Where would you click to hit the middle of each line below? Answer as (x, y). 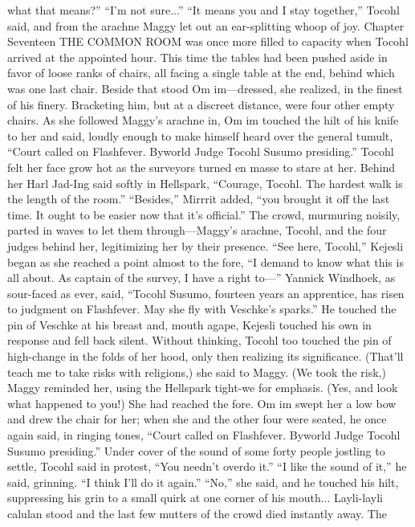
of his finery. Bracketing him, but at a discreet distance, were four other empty (201, 104)
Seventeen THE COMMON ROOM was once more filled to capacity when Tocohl (208, 41)
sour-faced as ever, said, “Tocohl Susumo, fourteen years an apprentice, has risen (206, 293)
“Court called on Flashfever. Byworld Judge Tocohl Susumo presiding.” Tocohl (201, 151)
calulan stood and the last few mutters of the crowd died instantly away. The (197, 513)
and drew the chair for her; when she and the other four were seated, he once (197, 419)
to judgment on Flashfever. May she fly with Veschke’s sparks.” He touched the (202, 309)
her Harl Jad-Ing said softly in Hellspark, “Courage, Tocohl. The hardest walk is (205, 183)
